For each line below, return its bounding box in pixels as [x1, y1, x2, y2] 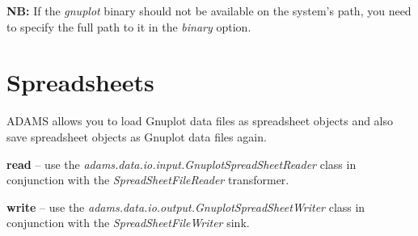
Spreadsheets [6, 65, 154, 99]
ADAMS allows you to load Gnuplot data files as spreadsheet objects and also [6, 112, 394, 129]
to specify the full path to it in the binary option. [6, 18, 251, 35]
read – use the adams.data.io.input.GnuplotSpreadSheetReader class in [6, 155, 357, 172]
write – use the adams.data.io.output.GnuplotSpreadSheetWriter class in [6, 198, 365, 215]
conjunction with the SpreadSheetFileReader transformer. [6, 171, 289, 188]
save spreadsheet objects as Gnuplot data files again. [6, 128, 267, 145]
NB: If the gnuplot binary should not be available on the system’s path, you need [6, 2, 412, 19]
